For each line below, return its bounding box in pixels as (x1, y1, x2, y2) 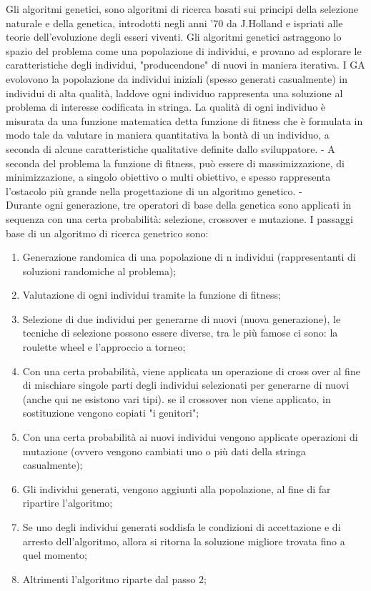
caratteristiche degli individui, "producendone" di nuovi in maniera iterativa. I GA (6, 57, 365, 72)
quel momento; (22, 547, 88, 562)
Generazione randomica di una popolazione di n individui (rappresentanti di (22, 249, 356, 264)
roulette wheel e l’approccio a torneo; (22, 339, 186, 354)
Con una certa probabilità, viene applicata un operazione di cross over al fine (22, 363, 360, 378)
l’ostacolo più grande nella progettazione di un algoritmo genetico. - (6, 183, 302, 198)
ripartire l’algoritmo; (22, 495, 113, 510)
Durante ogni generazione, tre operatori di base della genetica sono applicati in (6, 197, 352, 212)
